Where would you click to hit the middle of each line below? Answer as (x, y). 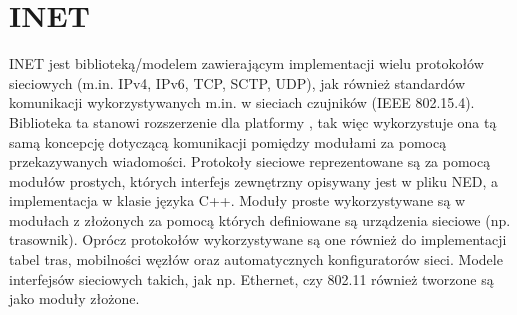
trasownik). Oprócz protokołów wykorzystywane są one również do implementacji (258, 239)
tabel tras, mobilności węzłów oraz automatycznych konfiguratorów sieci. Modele (256, 259)
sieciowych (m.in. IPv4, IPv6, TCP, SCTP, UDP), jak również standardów (237, 82)
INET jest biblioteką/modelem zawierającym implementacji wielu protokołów (246, 63)
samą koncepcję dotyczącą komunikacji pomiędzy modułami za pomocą (228, 141)
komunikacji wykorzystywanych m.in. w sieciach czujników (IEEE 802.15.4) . (242, 102)
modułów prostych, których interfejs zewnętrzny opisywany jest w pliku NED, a (253, 180)
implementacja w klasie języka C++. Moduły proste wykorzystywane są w (237, 200)
